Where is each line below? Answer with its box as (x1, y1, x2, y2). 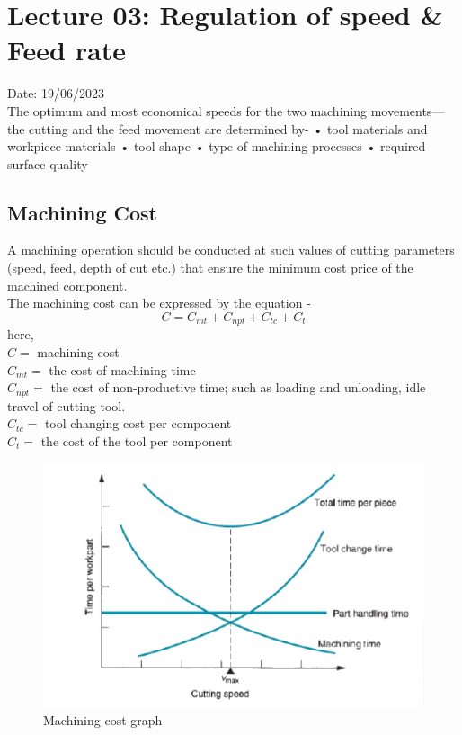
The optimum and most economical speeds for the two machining (7, 101, 368, 120)
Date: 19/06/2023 (7, 84, 104, 103)
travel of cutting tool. (7, 396, 126, 415)
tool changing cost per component (44, 414, 232, 433)
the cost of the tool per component (40, 431, 233, 450)
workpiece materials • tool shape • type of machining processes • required (7, 137, 426, 156)
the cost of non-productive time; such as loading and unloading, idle (50, 378, 426, 397)
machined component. (7, 275, 128, 294)
